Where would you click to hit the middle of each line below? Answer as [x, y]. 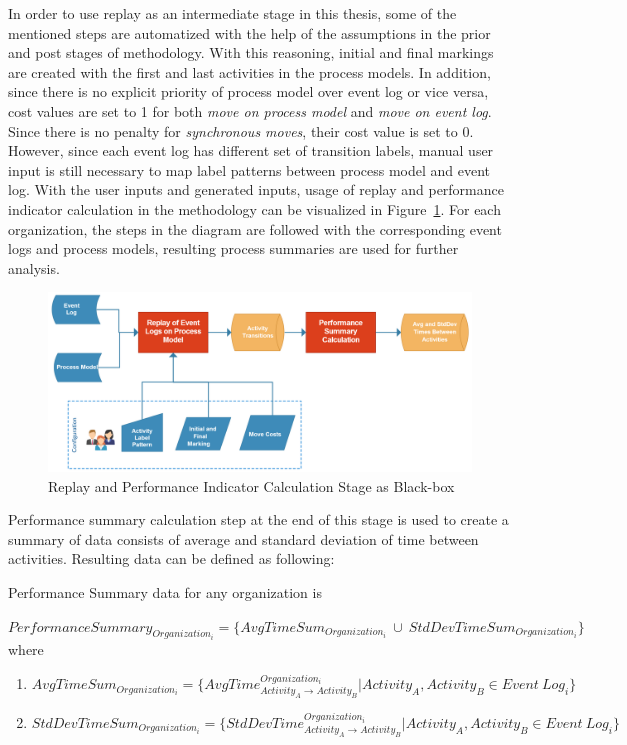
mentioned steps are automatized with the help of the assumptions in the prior [249, 32]
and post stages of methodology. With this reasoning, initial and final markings [251, 52]
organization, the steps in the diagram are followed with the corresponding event [255, 228]
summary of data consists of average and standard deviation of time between [243, 538]
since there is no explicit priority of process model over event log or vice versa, [248, 91]
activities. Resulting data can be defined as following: [171, 558]
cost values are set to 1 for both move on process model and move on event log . [250, 110]
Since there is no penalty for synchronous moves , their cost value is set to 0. [241, 130]
